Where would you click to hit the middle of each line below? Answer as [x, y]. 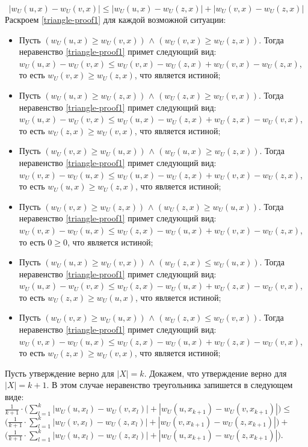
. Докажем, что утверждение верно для [215, 373]
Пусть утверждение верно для [60, 373]
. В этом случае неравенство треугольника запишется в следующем [170, 385]
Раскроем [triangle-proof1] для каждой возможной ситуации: [115, 19]
